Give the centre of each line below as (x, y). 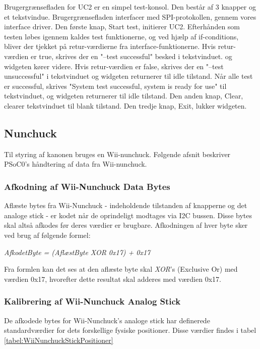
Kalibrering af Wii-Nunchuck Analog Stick (92, 301)
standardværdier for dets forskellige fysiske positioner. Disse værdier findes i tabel (130, 330)
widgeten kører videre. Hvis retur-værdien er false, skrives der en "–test (114, 66)
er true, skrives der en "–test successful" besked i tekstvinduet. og (131, 56)
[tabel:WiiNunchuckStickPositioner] (59, 340)
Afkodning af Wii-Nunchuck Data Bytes (87, 186)
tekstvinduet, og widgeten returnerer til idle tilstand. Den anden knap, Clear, (124, 96)
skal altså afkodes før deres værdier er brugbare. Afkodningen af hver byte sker (126, 225)
